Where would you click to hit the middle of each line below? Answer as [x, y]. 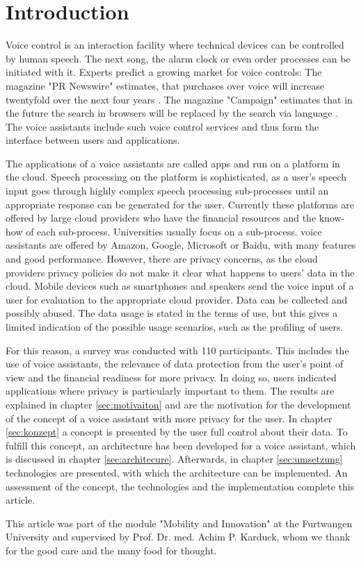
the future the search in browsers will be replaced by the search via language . [172, 113]
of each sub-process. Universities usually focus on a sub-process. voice [174, 231]
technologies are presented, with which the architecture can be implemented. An [177, 472]
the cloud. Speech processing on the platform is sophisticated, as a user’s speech [176, 177]
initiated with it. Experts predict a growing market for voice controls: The [164, 72]
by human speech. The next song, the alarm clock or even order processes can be [178, 58]
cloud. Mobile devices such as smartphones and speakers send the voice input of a [180, 286]
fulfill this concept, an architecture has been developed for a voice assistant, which [181, 445]
